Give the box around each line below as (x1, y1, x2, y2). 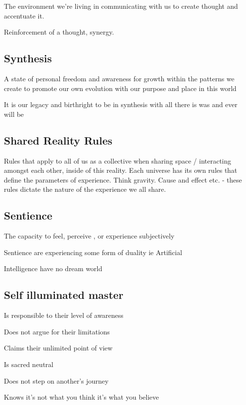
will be (4, 109, 24, 119)
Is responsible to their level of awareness (4, 310, 123, 320)
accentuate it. (4, 10, 44, 20)
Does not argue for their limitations (4, 326, 110, 336)
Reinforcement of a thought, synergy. (4, 27, 114, 37)
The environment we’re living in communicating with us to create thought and (4, 1, 238, 11)
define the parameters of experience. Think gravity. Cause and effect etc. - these (4, 174, 242, 184)
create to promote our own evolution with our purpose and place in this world (4, 83, 237, 93)
